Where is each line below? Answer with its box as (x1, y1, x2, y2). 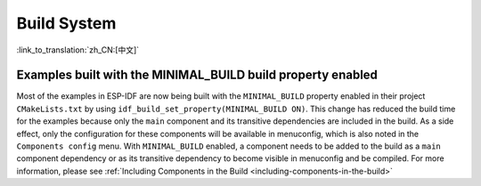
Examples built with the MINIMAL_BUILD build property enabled (16, 68, 379, 83)
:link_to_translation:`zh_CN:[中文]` (16, 44, 140, 55)
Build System (16, 13, 117, 33)
